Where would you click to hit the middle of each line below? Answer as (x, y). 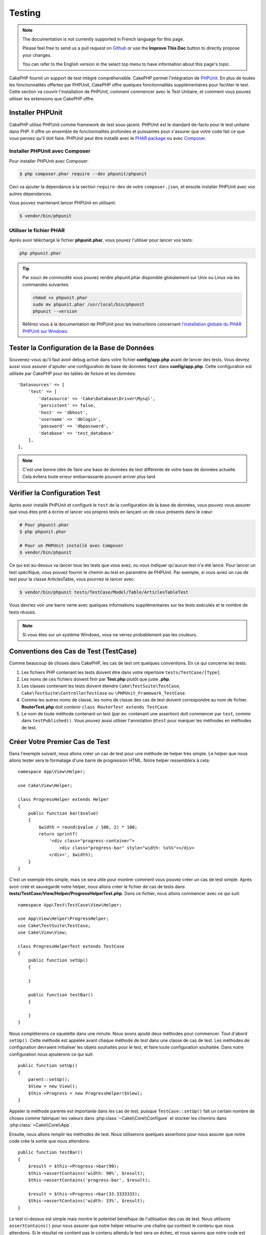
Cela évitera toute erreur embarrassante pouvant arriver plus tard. (89, 476)
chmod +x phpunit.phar (60, 297)
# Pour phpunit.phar (44, 525)
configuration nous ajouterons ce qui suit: (51, 1054)
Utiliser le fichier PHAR (37, 230)
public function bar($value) (63, 813)
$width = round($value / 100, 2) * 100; (88, 827)
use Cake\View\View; (43, 933)
